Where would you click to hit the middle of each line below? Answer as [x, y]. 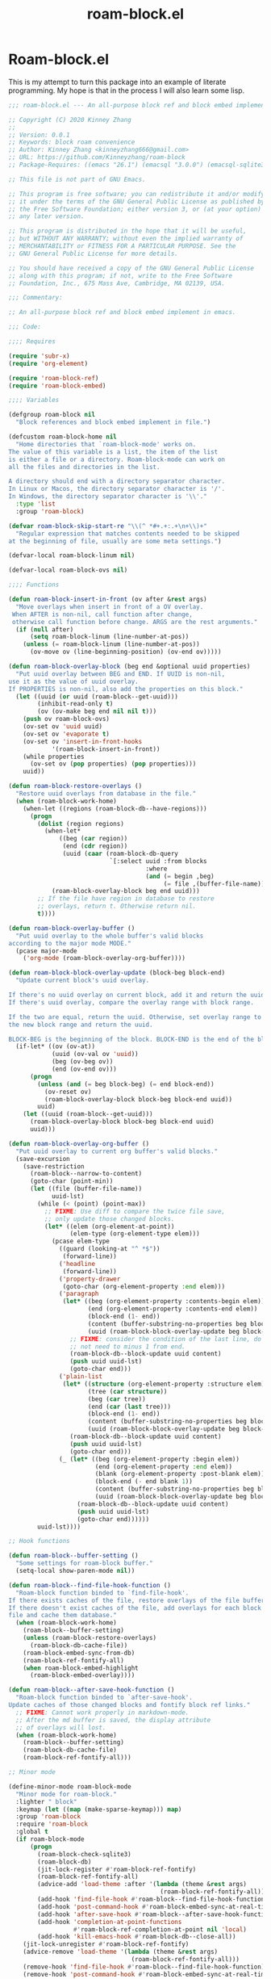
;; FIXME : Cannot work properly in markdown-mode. [102, 1713]
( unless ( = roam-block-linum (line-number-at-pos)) [111, 644]
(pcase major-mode [47, 951]
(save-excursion [43, 1159]
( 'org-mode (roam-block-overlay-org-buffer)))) [104, 958]
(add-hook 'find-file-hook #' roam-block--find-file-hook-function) [153, 1899]
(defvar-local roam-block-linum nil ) [72, 556]
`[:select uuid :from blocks [158, 861]
